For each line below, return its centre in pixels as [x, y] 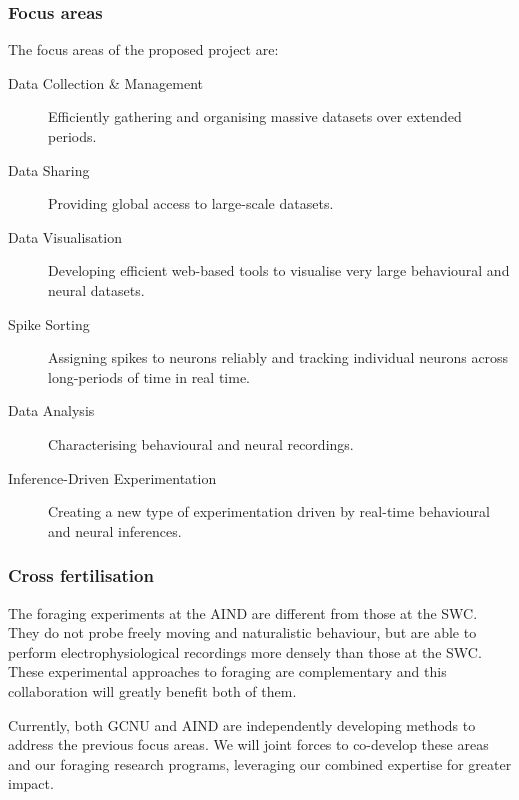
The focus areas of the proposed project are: [143, 49]
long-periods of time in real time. [149, 376]
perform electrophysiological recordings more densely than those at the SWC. [245, 651]
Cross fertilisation [81, 575]
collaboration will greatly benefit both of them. [152, 690]
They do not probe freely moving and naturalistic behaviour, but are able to [242, 632]
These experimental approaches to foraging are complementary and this [227, 671]
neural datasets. [96, 289]
